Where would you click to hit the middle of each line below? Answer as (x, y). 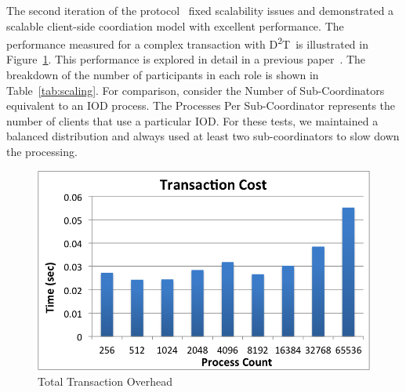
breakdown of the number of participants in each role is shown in (163, 75)
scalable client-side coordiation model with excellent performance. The (175, 25)
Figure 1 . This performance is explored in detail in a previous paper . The (186, 59)
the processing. (42, 151)
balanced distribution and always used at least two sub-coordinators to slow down (203, 136)
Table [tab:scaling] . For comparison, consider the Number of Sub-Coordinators (196, 90)
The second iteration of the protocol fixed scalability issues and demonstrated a (200, 10)
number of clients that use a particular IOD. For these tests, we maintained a (192, 120)
